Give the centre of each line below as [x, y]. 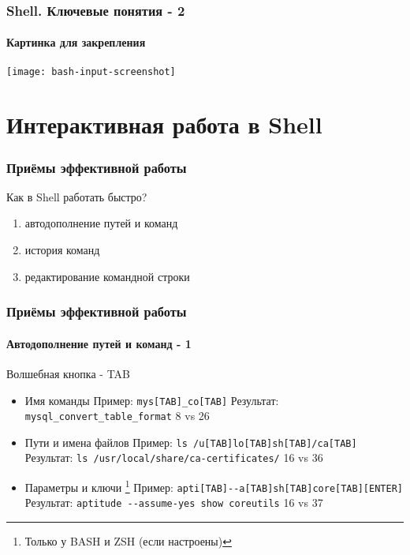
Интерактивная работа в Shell [164, 124]
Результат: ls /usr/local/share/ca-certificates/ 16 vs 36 [174, 457]
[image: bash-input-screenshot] [91, 71]
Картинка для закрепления [76, 42]
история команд [62, 250]
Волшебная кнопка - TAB [68, 373]
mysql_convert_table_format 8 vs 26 [117, 416]
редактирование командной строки [107, 276]
